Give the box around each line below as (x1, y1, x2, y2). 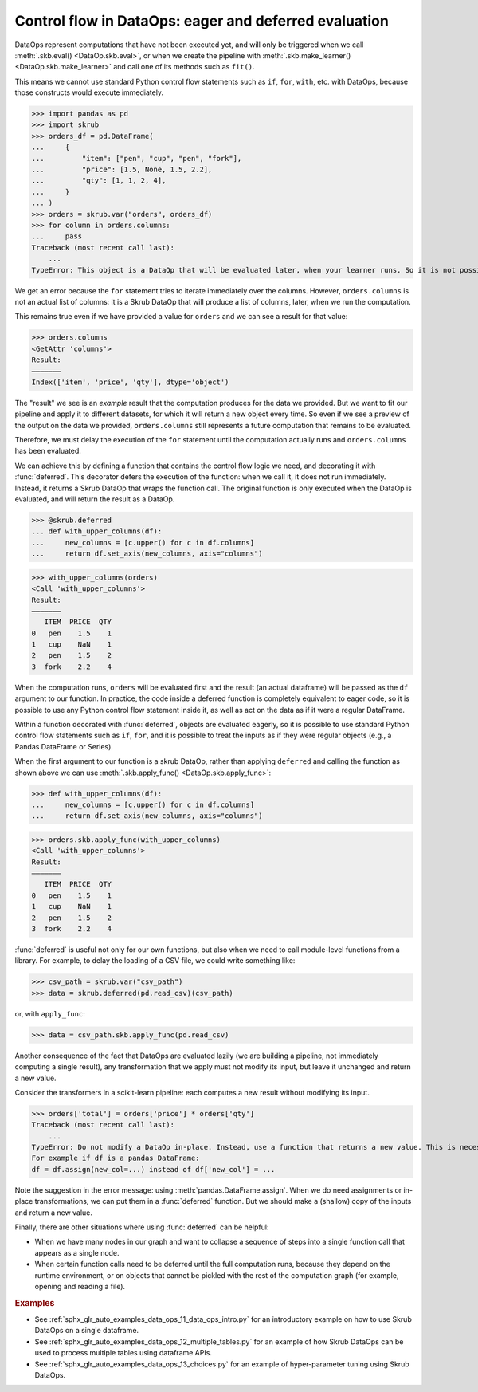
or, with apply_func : (14, 1009, 85, 1018)
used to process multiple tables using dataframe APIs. (34, 1348, 213, 1358)
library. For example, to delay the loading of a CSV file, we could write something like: (14, 956, 296, 965)
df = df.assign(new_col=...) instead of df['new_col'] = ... (31, 1165, 276, 1174)
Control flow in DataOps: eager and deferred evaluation (14, 12, 390, 29)
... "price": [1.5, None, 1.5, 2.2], (31, 165, 213, 175)
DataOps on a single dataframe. (34, 1326, 139, 1335)
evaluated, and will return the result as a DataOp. (14, 494, 175, 504)
